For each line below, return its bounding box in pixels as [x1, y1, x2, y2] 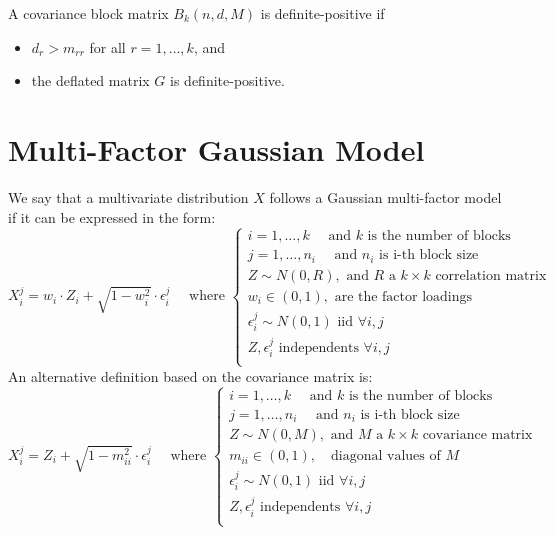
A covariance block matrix [8, 3, 169, 23]
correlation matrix [435, 268, 547, 283]
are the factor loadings [334, 289, 473, 304]
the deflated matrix [31, 70, 150, 91]
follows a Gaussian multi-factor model [269, 186, 502, 207]
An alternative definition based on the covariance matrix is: [8, 365, 373, 386]
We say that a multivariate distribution [8, 186, 249, 207]
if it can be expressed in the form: [8, 206, 216, 227]
